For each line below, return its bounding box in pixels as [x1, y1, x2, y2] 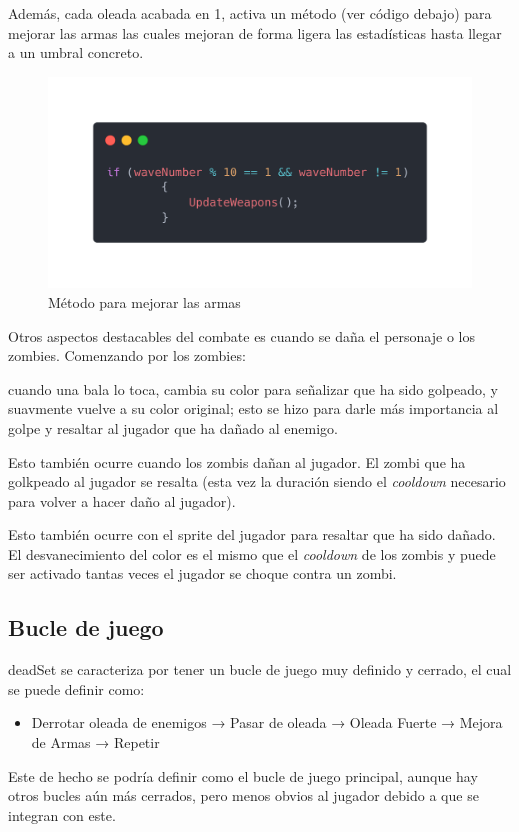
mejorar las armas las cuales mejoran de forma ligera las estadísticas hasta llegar [8, 22, 502, 43]
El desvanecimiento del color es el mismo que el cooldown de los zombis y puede [8, 543, 496, 564]
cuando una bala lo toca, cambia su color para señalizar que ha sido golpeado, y [8, 378, 498, 399]
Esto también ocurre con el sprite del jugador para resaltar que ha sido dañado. [8, 524, 496, 545]
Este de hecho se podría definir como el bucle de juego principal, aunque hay [8, 765, 478, 786]
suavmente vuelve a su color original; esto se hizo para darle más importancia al [8, 398, 499, 419]
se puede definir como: [8, 678, 145, 699]
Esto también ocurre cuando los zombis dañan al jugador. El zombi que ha [8, 451, 466, 472]
